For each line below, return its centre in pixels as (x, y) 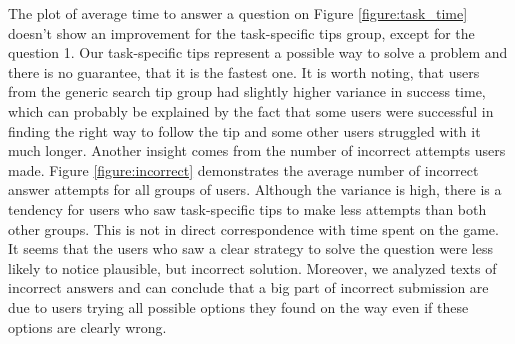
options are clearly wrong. (87, 326)
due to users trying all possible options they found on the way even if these (238, 306)
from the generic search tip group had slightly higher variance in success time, (247, 91)
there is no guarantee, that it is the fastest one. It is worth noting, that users (244, 71)
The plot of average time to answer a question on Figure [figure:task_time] (238, 13)
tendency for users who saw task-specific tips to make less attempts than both (247, 208)
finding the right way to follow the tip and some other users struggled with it (244, 130)
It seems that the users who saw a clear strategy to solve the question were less (250, 248)
